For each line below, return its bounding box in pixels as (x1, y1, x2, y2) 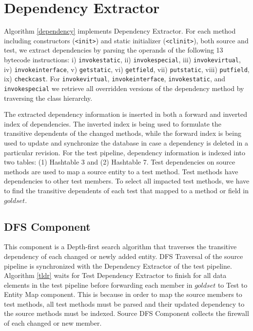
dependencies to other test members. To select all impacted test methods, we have (4, 176, 250, 186)
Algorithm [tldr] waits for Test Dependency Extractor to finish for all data (4, 270, 227, 280)
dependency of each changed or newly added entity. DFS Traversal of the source (4, 251, 243, 261)
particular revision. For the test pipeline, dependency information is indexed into (4, 147, 245, 157)
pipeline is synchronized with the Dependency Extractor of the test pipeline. (4, 260, 232, 271)
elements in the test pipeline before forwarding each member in (4, 279, 193, 290)
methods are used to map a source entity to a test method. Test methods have (4, 166, 238, 176)
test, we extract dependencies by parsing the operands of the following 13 (4, 45, 223, 55)
